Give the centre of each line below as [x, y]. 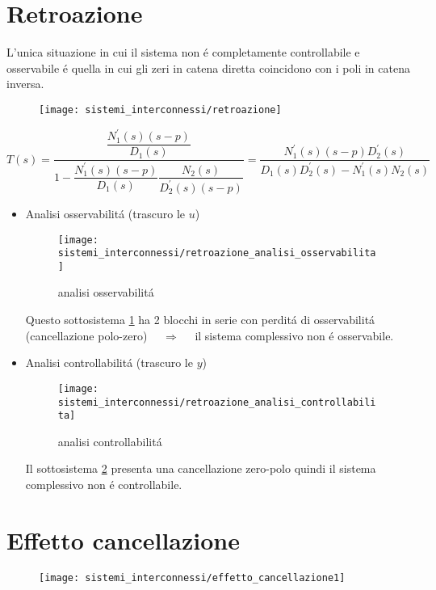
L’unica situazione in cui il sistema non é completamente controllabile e [183, 52]
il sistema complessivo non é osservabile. [294, 335]
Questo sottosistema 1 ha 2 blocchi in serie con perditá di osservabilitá [200, 320]
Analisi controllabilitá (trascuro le [109, 362]
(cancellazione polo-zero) [86, 335]
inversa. [25, 84]
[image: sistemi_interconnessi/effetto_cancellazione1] [192, 577]
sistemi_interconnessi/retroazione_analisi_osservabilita [217, 253]
